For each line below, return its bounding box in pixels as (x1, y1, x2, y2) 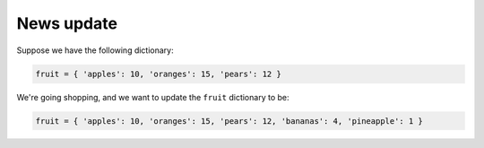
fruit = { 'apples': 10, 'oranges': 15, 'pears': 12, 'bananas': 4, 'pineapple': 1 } (35, 116, 423, 126)
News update (16, 13, 118, 33)
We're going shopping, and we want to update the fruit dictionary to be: (16, 91, 290, 102)
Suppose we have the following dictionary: (16, 45, 174, 56)
